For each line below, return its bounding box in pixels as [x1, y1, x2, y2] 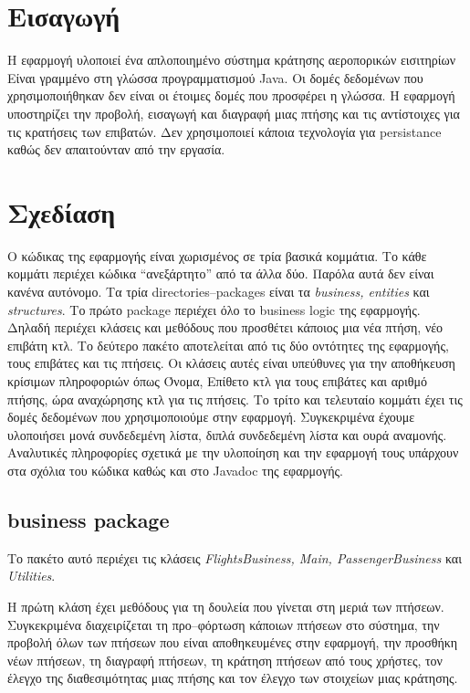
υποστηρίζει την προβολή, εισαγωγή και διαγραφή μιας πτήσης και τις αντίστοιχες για [7, 103, 460, 122]
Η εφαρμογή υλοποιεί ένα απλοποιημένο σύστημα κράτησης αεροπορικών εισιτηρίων [7, 50, 456, 69]
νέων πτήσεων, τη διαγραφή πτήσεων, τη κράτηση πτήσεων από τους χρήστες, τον [7, 650, 443, 669]
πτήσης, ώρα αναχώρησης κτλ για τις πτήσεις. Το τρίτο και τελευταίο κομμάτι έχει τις [7, 389, 463, 408]
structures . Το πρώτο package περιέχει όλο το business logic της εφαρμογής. [7, 299, 421, 319]
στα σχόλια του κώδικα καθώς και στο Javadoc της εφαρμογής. [7, 460, 343, 479]
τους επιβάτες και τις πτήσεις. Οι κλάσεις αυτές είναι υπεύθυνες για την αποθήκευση [7, 353, 455, 373]
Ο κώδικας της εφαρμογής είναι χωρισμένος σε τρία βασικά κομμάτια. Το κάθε [7, 246, 427, 265]
